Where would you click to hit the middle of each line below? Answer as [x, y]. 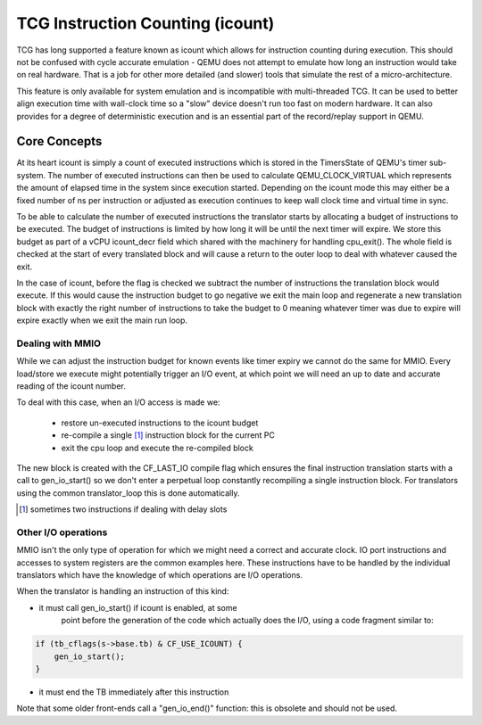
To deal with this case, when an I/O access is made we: [118, 402]
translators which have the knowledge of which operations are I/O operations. [160, 575]
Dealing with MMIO [59, 343]
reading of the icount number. [71, 386]
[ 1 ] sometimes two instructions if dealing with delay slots [123, 509]
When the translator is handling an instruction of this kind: [123, 591]
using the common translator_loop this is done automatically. [128, 493]
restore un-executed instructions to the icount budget [160, 423]
